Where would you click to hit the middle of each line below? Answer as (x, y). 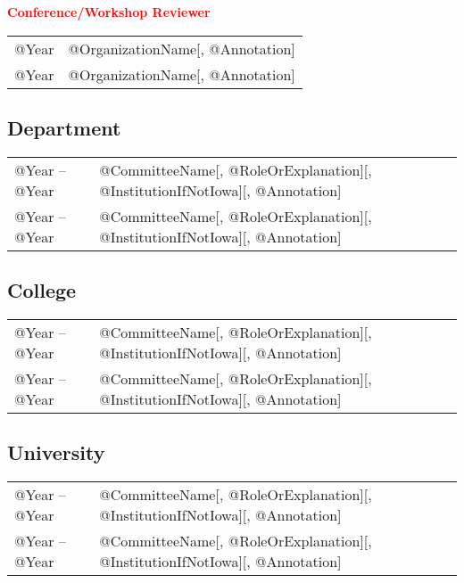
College (42, 290)
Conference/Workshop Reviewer (109, 12)
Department (64, 127)
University (56, 452)
